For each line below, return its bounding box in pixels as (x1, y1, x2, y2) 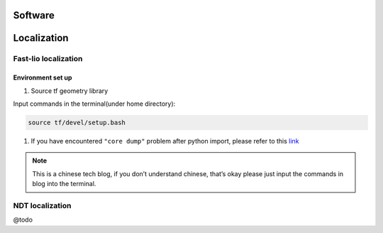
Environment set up (13, 73, 72, 82)
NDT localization (13, 200, 72, 210)
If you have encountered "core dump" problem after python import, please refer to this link (30, 136, 299, 145)
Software (13, 9, 55, 21)
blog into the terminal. (32, 180, 96, 188)
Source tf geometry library (30, 86, 109, 95)
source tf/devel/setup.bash (28, 118, 126, 126)
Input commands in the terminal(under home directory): (13, 99, 176, 108)
